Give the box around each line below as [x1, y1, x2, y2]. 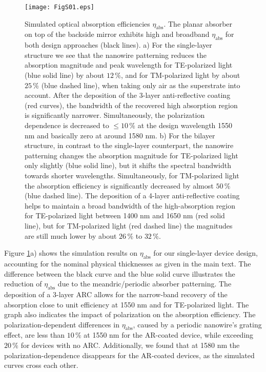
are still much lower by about [25, 230, 117, 241]
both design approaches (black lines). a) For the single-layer [25, 39, 212, 50]
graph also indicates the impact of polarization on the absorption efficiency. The [4, 309, 256, 320]
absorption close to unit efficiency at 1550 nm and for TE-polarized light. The [4, 299, 249, 309]
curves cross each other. [4, 360, 78, 370]
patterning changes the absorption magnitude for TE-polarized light [25, 150, 238, 160]
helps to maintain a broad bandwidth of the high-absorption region [25, 200, 236, 211]
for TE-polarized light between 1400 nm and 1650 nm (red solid [25, 210, 225, 221]
